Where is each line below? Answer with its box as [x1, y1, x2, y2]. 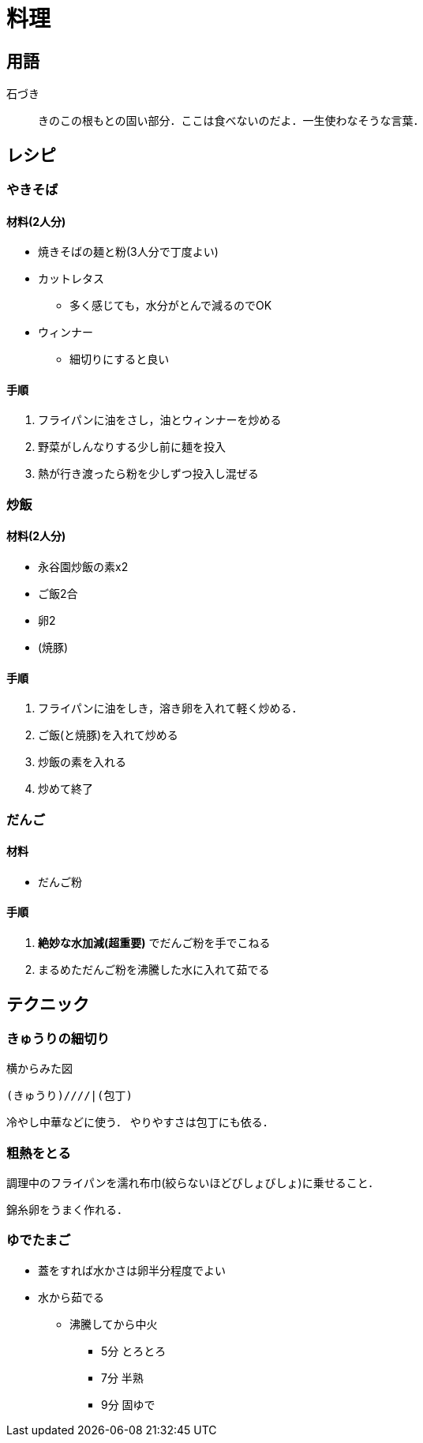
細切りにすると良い [69, 352, 170, 366]
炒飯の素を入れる [38, 755, 126, 769]
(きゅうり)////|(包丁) [6, 1089, 133, 1103]
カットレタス [38, 272, 104, 286]
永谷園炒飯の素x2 [38, 560, 129, 574]
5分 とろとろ [101, 1343, 167, 1358]
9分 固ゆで [101, 1397, 155, 1411]
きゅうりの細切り [6, 1030, 110, 1047]
